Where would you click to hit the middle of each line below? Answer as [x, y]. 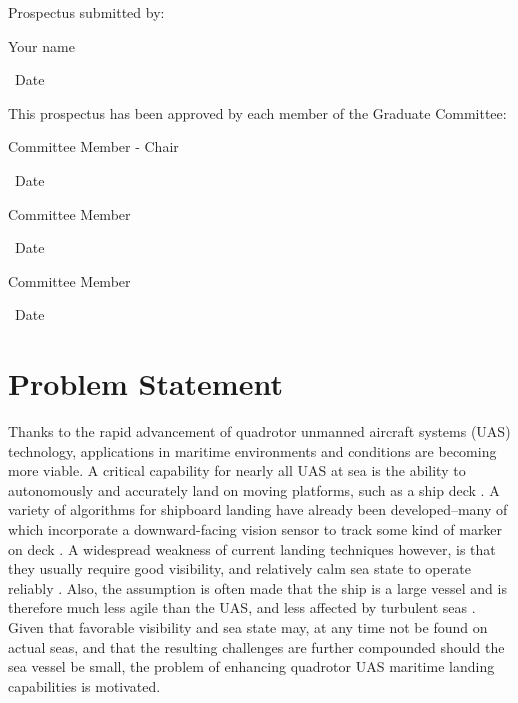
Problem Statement [145, 383]
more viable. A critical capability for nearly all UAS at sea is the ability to [237, 470]
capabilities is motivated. [84, 685]
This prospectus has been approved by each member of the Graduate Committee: [257, 112]
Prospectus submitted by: [86, 12]
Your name [41, 45]
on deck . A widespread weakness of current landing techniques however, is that [252, 548]
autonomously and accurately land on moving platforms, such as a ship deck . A [254, 489]
